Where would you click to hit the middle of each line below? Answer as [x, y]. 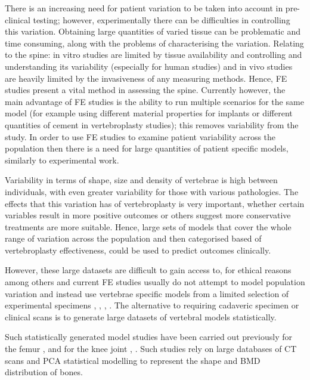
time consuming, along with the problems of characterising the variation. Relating [154, 43]
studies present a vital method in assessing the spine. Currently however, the [145, 90]
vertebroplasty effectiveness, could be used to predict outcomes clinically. [138, 250]
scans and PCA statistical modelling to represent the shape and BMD [133, 360]
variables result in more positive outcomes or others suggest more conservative [148, 215]
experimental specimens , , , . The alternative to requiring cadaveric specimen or [152, 305]
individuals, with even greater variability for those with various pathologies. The [152, 191]
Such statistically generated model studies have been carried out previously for [149, 337]
